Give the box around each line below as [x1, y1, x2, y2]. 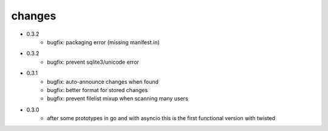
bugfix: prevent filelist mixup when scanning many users [47, 95, 188, 102]
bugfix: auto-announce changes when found [47, 78, 159, 85]
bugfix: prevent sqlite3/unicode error [47, 58, 140, 65]
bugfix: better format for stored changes [47, 86, 148, 93]
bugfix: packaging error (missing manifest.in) [47, 38, 160, 45]
